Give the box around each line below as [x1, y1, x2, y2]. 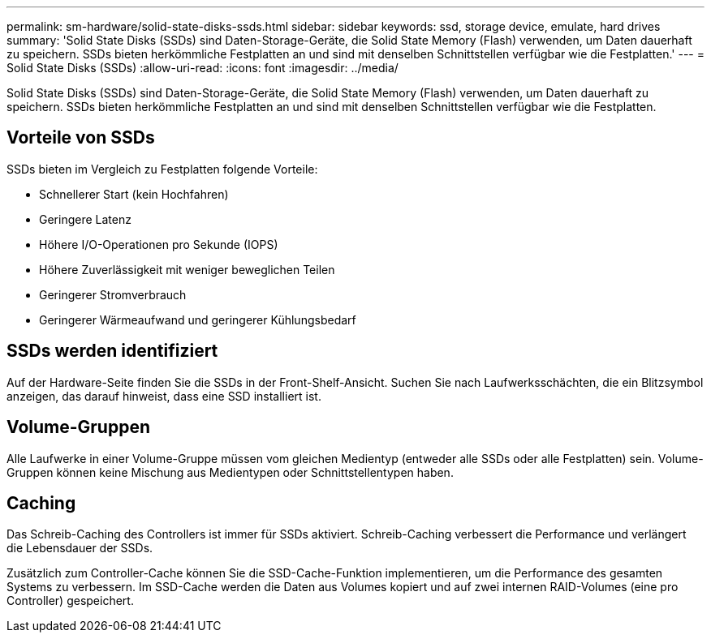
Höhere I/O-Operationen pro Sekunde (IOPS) [39, 237, 278, 251]
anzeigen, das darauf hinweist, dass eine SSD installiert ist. [6, 388, 321, 403]
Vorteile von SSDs [6, 127, 155, 148]
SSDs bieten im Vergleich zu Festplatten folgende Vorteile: [6, 161, 318, 176]
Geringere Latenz [39, 212, 131, 226]
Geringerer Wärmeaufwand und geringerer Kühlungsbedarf [39, 312, 356, 327]
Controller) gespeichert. [6, 594, 134, 608]
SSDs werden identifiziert [6, 341, 218, 362]
